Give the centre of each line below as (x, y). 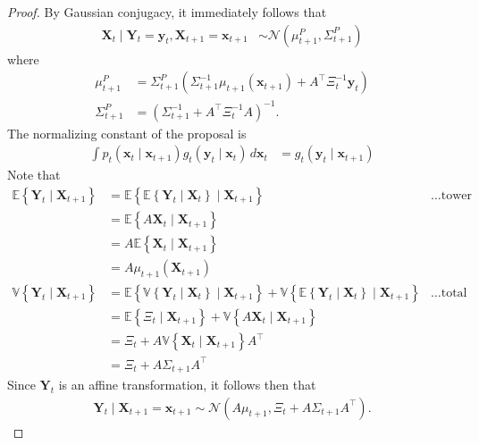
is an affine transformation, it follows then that (187, 384)
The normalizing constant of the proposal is (127, 133)
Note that (34, 175)
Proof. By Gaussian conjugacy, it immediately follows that (167, 12)
